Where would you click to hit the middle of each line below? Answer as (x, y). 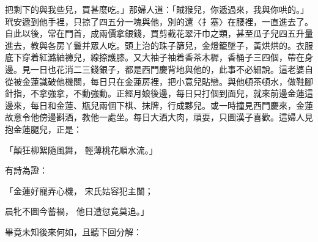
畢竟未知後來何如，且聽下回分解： (73, 231)
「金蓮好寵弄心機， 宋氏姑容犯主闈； (79, 190)
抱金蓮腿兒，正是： (43, 129)
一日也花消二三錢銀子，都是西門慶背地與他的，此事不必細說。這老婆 (167, 69)
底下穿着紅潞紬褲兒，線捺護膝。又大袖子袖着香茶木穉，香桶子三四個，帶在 (155, 57)
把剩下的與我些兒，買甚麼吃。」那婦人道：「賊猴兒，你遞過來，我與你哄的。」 (157, 9)
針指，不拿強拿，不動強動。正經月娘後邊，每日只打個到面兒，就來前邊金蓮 (155, 93)
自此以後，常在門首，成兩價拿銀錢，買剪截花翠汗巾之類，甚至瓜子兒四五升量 (159, 33)
